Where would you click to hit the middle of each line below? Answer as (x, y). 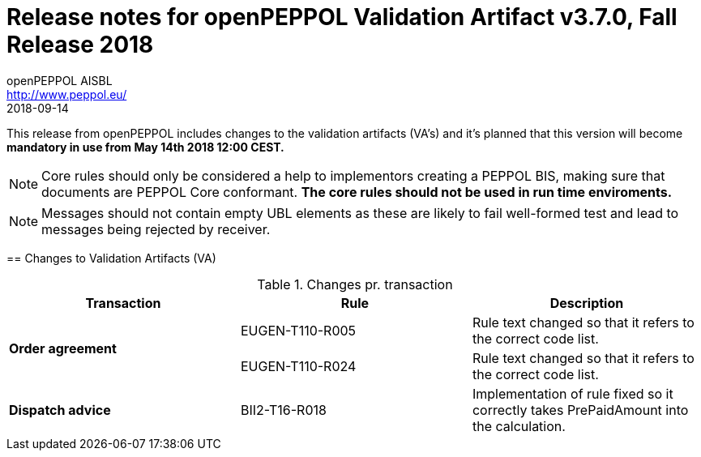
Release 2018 (80, 45)
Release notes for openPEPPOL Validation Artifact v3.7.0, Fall (342, 17)
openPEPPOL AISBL (60, 80)
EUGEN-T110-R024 (298, 366)
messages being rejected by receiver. (156, 229)
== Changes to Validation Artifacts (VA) (111, 258)
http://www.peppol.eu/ (67, 94)
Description (587, 303)
